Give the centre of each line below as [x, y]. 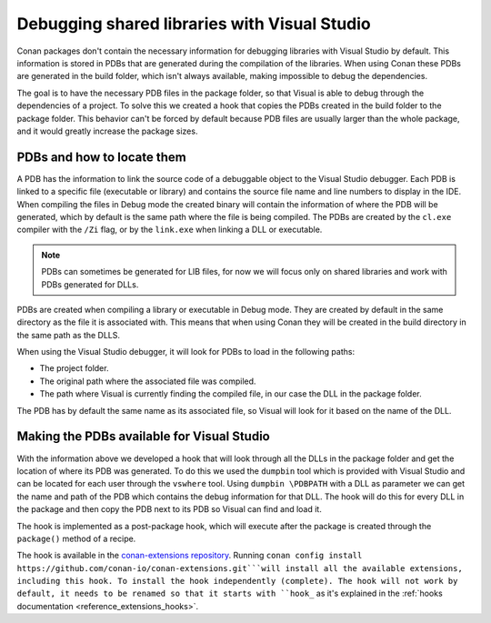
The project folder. [74, 368]
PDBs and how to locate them [101, 157]
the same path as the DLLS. [69, 335]
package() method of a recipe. [76, 538]
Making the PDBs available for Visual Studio [143, 437]
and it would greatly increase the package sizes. [107, 131]
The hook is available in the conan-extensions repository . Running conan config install [190, 556]
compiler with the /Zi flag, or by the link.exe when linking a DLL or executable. [170, 230]
